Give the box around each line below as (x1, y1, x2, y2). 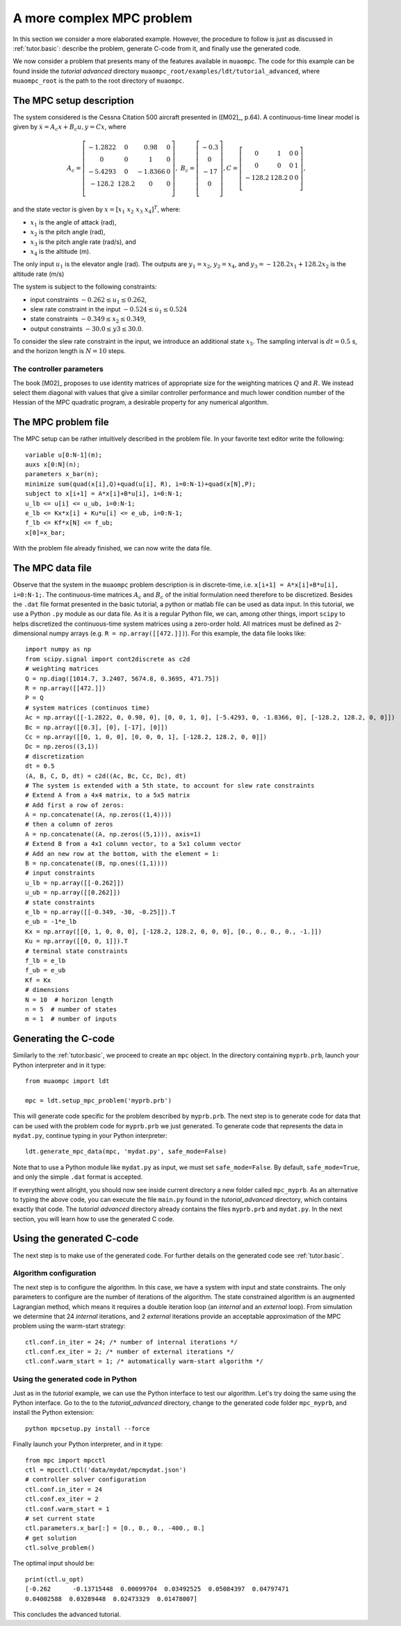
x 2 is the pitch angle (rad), (30, 228, 106, 238)
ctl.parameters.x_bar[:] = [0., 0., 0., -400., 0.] (25, 1525, 205, 1532)
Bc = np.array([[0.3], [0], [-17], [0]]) (25, 723, 168, 731)
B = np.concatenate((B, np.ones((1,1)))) (25, 859, 168, 868)
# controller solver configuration (25, 1476, 147, 1483)
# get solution (25, 1534, 77, 1542)
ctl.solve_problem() (25, 1544, 95, 1552)
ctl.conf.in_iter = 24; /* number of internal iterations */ (25, 1338, 238, 1346)
